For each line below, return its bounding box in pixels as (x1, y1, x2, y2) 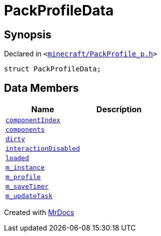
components (5, 126, 45, 134)
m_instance (5, 164, 45, 172)
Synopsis (4, 28, 51, 41)
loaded (5, 154, 29, 162)
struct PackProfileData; (4, 65, 101, 73)
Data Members (4, 81, 79, 94)
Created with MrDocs (4, 208, 74, 217)
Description (96, 104, 142, 115)
